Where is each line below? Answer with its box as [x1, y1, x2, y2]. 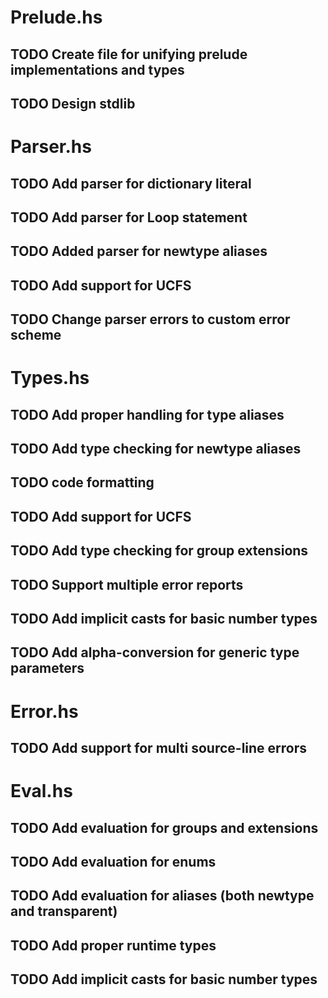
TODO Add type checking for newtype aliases [10, 441, 302, 458]
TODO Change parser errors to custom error [10, 311, 291, 328]
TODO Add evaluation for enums [10, 853, 217, 870]
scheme [10, 327, 62, 344]
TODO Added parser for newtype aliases [10, 243, 268, 260]
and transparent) [10, 903, 118, 920]
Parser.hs [10, 136, 92, 158]
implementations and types [10, 61, 185, 78]
